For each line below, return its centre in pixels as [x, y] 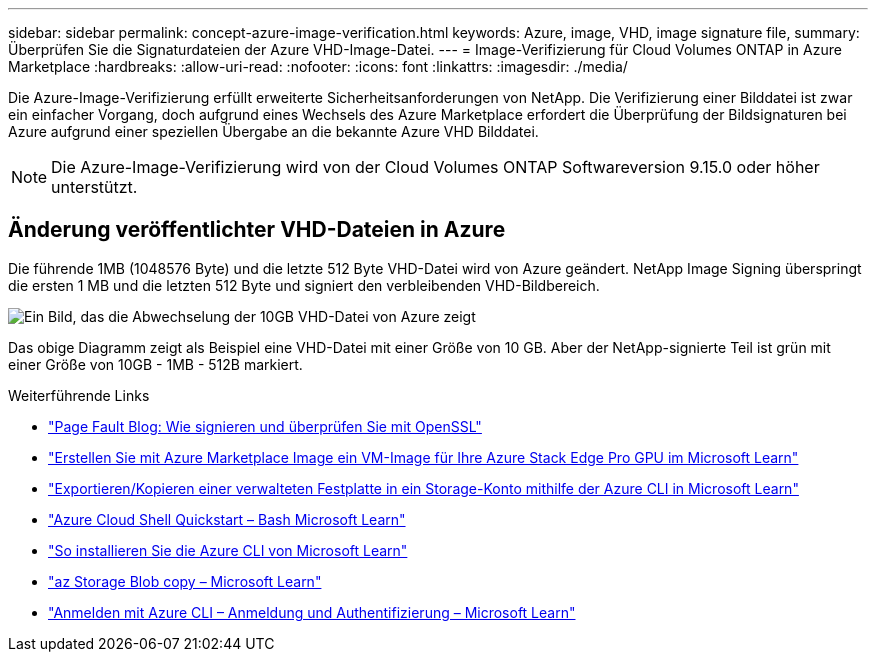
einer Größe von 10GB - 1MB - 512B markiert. [155, 364]
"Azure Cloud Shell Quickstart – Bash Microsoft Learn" [227, 519]
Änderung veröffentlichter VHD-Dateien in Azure [257, 230]
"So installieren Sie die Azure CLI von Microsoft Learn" [228, 550]
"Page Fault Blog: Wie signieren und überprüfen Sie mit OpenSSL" [265, 426]
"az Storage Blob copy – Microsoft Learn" [185, 581]
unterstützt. [94, 187]
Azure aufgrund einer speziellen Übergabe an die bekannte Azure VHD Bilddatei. [273, 131]
